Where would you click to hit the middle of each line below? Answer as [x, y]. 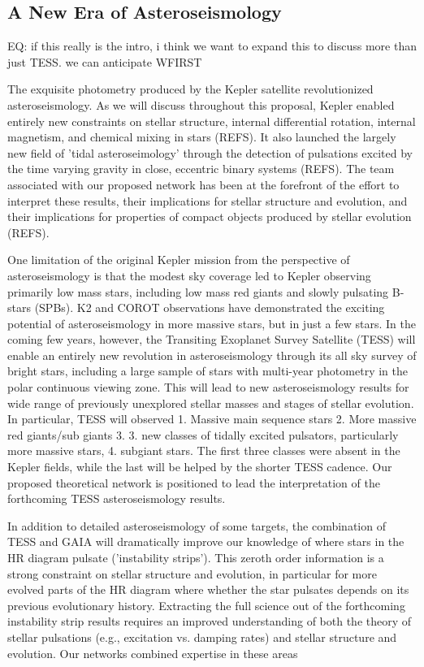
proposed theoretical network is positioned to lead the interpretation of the [194, 482]
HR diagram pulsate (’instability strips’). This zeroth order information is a [196, 558]
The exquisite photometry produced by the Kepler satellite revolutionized [190, 89]
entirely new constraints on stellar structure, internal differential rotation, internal [212, 121]
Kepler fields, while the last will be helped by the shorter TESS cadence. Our [200, 467]
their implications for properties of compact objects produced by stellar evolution [210, 217]
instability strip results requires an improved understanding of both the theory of [210, 621]
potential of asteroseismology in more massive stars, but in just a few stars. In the [212, 323]
